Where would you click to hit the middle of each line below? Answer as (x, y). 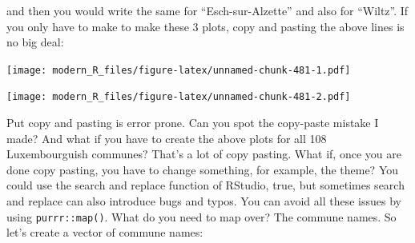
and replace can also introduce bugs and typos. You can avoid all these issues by (204, 201)
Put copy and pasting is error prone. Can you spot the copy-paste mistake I (193, 123)
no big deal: (35, 42)
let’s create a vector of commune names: (105, 232)
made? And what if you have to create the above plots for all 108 (167, 138)
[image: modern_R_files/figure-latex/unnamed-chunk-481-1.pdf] (179, 70)
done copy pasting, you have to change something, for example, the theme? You (203, 169)
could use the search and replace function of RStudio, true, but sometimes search (205, 185)
